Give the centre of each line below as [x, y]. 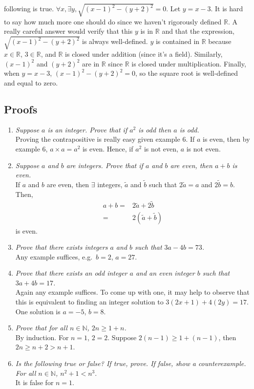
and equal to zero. [31, 83]
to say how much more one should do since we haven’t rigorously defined [113, 21]
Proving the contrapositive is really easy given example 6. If [105, 139]
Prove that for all [41, 328]
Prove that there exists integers [62, 247]
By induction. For [42, 337]
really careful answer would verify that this [68, 31]
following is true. [29, 9]
